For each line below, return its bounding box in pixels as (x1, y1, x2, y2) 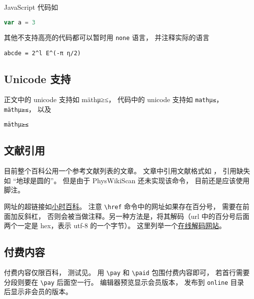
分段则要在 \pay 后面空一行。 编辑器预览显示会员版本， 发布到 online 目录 (4, 277, 244, 287)
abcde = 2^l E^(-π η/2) (4, 50, 81, 57)
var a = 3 (4, 19, 36, 26)
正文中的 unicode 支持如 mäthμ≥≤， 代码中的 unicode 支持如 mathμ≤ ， (4, 94, 223, 104)
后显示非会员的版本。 (4, 286, 72, 297)
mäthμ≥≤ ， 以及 (4, 104, 51, 114)
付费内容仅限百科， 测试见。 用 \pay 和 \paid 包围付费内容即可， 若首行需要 (4, 267, 250, 277)
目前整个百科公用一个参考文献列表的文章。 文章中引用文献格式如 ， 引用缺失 (4, 166, 250, 176)
